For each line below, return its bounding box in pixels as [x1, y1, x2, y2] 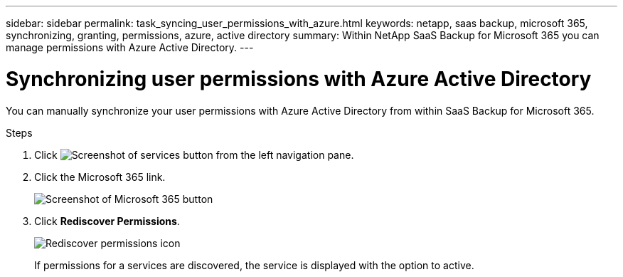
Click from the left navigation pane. [34, 148, 354, 161]
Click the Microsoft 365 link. [34, 170, 166, 183]
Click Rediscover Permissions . [34, 214, 180, 227]
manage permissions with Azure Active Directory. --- [6, 41, 254, 53]
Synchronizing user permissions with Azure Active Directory [6, 66, 592, 91]
